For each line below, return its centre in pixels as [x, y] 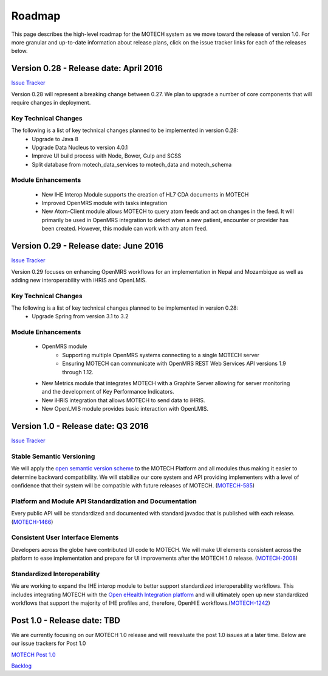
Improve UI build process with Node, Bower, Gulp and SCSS [107, 156]
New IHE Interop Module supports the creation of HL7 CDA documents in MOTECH [145, 194]
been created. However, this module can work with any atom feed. [125, 229]
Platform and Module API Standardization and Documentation [104, 501]
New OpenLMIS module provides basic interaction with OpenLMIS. [125, 409]
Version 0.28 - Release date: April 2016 [87, 68]
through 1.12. [78, 372]
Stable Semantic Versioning [53, 456]
